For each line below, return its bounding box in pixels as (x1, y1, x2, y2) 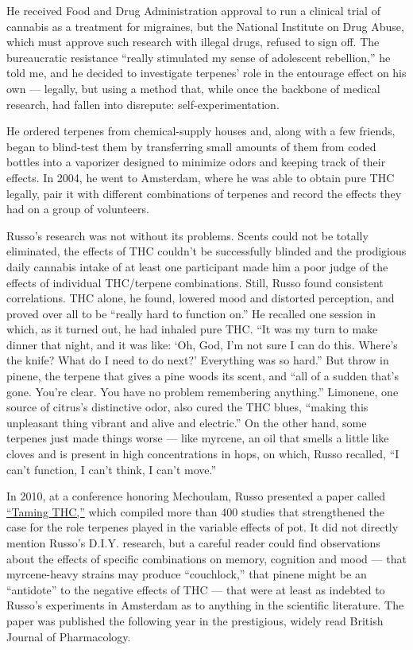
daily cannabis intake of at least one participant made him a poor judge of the (6, 258, 388, 274)
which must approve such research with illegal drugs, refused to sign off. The (6, 33, 380, 50)
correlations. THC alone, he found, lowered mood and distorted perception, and (6, 290, 395, 306)
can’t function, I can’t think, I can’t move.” (6, 461, 217, 477)
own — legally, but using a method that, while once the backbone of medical (6, 80, 380, 96)
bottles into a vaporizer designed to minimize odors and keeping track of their (6, 154, 386, 170)
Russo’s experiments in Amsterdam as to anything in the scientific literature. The (6, 597, 404, 613)
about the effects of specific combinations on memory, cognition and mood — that (6, 550, 407, 566)
